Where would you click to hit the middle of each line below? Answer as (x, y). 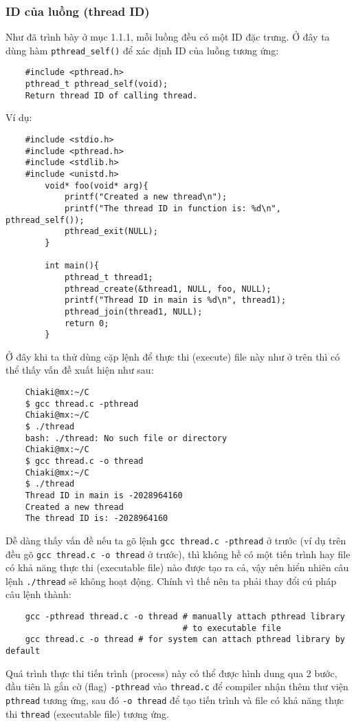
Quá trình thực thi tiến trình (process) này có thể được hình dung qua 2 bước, (171, 673)
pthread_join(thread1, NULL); (133, 311)
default (23, 651)
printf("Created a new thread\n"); (146, 197)
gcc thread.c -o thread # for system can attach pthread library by (185, 640)
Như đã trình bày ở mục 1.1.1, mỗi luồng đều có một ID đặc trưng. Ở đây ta (168, 37)
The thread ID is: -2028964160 (97, 519)
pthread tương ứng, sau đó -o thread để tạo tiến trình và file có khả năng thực (175, 700)
